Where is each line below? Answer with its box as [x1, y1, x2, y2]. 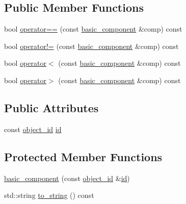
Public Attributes [4, 99, 99, 115]
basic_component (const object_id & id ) [4, 172, 130, 183]
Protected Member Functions [4, 148, 163, 164]
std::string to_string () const [4, 190, 94, 200]
